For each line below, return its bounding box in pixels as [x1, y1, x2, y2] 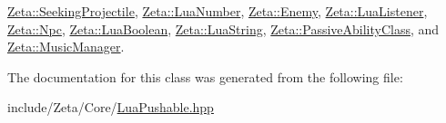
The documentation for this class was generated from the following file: [7, 67, 403, 86]
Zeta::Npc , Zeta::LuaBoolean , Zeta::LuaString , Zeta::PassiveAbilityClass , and [7, 19, 440, 38]
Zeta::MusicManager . [7, 37, 125, 56]
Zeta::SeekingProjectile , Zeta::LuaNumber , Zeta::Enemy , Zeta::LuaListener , [7, 2, 428, 20]
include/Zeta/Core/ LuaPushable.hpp [7, 98, 214, 117]
